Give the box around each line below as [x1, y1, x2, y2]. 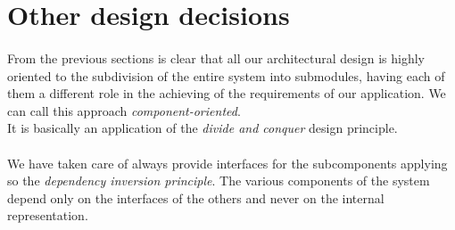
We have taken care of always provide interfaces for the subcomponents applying [7, 153, 448, 172]
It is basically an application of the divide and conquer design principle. [7, 119, 398, 137]
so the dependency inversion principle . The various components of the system [7, 171, 430, 190]
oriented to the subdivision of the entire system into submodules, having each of [7, 66, 445, 85]
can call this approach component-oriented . [7, 101, 241, 119]
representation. [7, 206, 88, 225]
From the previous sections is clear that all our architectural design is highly [7, 48, 425, 67]
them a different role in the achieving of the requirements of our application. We [7, 84, 446, 103]
